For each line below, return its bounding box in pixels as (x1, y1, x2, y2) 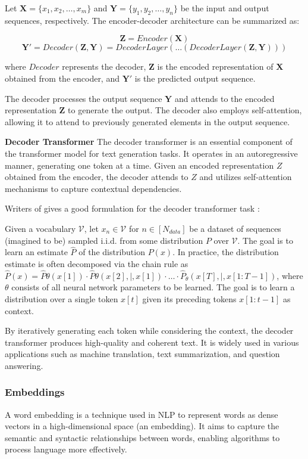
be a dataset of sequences (189, 222, 281, 234)
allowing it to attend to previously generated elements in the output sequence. (5, 115, 290, 128)
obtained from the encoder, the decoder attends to (5, 170, 188, 183)
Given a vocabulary (5, 222, 76, 234)
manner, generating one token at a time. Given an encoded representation (5, 159, 274, 171)
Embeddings (5, 384, 65, 399)
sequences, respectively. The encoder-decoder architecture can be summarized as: (5, 14, 300, 26)
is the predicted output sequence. (134, 72, 256, 84)
